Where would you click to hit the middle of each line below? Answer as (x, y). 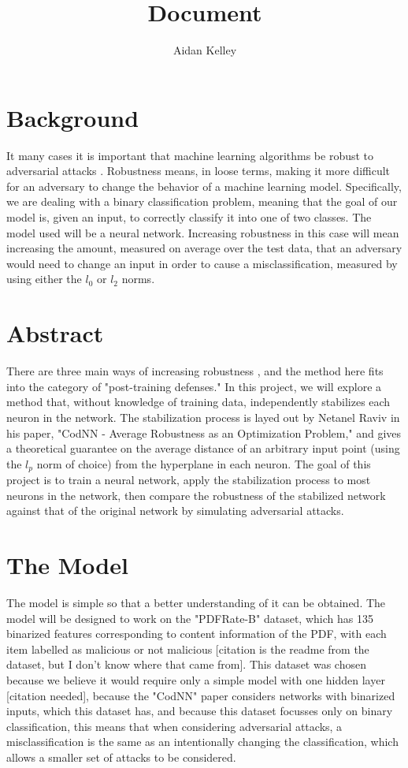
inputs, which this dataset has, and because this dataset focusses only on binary (200, 711)
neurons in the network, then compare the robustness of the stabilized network (196, 495)
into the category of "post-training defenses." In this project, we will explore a (194, 386)
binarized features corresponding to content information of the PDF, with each (197, 634)
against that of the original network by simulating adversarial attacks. (175, 511)
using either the (44, 279)
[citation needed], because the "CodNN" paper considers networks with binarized (201, 695)
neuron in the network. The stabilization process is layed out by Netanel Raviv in (203, 417)
